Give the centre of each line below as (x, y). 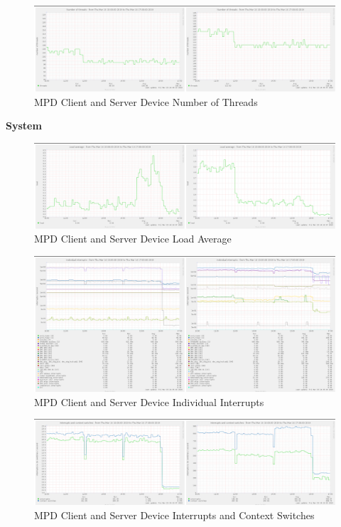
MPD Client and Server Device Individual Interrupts (149, 401)
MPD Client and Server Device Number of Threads (146, 101)
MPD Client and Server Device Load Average (133, 239)
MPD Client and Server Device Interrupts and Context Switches (174, 515)
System (24, 126)
